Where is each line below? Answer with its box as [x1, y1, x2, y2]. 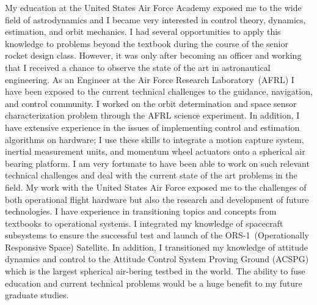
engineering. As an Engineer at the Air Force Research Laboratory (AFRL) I [5, 73, 294, 86]
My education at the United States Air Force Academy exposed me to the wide [5, 1, 302, 13]
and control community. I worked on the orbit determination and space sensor [5, 97, 297, 109]
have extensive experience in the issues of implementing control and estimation [5, 120, 300, 133]
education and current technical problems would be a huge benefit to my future [5, 276, 302, 289]
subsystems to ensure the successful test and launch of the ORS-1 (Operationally [5, 229, 309, 241]
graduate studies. [5, 288, 69, 301]
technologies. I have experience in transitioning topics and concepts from [5, 205, 277, 218]
